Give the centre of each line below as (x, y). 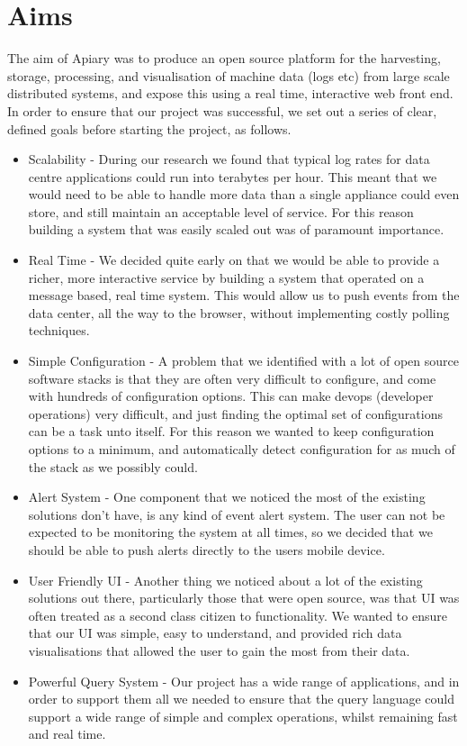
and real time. (67, 734)
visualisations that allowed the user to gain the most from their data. (219, 650)
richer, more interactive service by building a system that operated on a (226, 277)
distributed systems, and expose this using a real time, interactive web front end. (230, 93)
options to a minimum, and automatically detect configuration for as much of (242, 449)
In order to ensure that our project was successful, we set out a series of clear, (222, 110)
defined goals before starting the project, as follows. (149, 128)
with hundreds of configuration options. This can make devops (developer (231, 396)
